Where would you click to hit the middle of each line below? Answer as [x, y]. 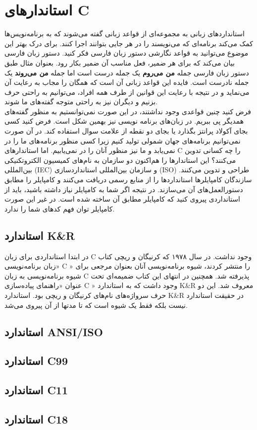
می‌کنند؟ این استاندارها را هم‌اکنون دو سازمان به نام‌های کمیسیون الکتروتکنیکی [120, 160]
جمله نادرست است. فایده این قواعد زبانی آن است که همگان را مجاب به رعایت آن [127, 82]
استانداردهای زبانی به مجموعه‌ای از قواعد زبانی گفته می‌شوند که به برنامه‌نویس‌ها [125, 34]
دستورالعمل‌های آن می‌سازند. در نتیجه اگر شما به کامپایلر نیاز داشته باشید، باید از [124, 189]
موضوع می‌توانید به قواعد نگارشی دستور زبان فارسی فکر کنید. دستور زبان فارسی [127, 53]
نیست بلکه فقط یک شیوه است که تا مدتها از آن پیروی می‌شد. [96, 305]
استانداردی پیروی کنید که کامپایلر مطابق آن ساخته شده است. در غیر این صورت [122, 199]
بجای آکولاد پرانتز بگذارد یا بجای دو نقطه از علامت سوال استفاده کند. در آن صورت [126, 131]
